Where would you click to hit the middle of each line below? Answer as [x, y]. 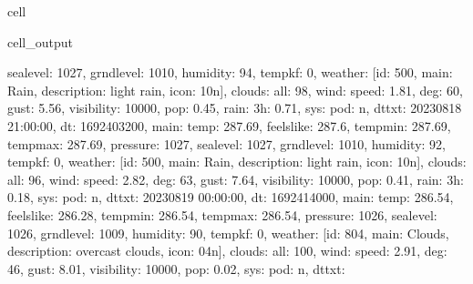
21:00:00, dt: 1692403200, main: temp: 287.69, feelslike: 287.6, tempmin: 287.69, [229, 125]
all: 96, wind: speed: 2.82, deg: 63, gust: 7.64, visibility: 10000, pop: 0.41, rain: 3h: [236, 179]
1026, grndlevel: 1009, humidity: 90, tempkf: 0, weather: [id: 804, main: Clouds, [228, 233]
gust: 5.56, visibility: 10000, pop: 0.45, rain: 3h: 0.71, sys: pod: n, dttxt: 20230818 [235, 108]
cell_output [40, 41]
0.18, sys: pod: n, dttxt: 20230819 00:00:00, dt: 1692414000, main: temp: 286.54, [231, 197]
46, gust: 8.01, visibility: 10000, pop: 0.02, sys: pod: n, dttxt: [176, 268]
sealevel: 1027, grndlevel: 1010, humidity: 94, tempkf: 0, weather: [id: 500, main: [230, 72]
